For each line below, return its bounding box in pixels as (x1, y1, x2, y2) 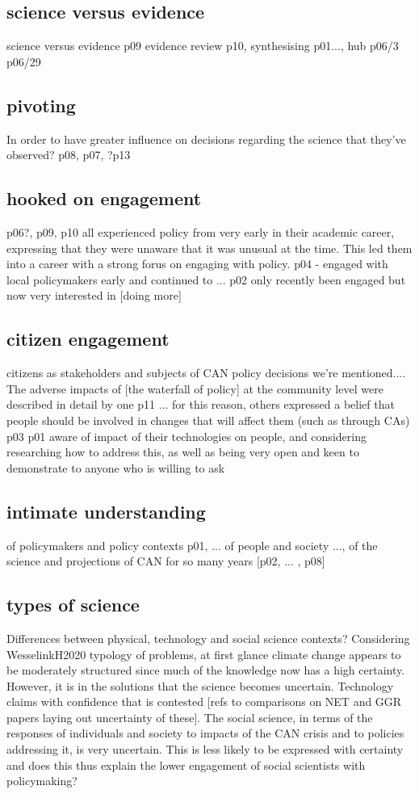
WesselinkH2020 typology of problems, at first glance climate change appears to (6, 645, 401, 662)
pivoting (6, 92, 76, 117)
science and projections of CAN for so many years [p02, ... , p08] (6, 552, 325, 569)
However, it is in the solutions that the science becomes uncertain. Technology (6, 677, 394, 694)
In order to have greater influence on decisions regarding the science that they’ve (6, 130, 406, 147)
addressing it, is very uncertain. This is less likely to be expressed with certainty (6, 741, 404, 758)
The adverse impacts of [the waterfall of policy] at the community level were (6, 380, 383, 397)
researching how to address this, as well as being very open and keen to (6, 443, 359, 460)
